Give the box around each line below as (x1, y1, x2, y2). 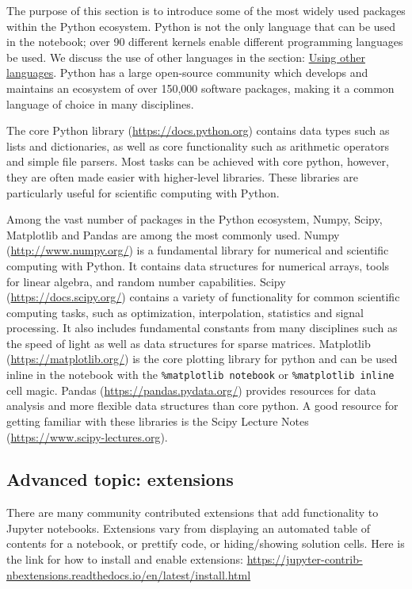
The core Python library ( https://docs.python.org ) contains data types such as (6, 122, 390, 139)
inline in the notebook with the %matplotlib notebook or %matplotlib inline (6, 366, 395, 383)
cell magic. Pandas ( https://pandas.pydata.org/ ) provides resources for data (6, 381, 376, 398)
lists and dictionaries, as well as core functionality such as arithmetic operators (6, 137, 390, 154)
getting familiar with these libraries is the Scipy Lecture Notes (6, 412, 309, 429)
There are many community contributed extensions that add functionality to (6, 504, 379, 521)
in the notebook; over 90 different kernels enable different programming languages (6, 33, 403, 50)
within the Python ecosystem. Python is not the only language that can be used (6, 17, 396, 34)
